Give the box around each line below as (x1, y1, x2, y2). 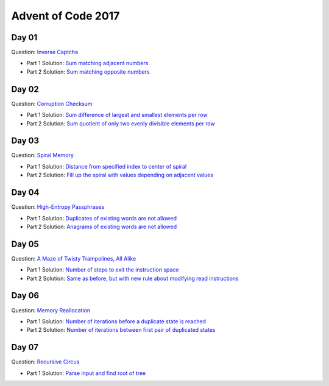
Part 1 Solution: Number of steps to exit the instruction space (26, 266, 179, 273)
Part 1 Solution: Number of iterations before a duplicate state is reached (26, 317, 207, 325)
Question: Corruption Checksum (11, 100, 93, 107)
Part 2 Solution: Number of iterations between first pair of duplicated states (26, 326, 216, 334)
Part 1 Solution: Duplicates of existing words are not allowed (26, 214, 177, 222)
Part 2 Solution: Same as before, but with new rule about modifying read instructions (26, 275, 239, 282)
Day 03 (11, 136, 40, 146)
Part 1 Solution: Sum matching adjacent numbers (26, 60, 149, 67)
